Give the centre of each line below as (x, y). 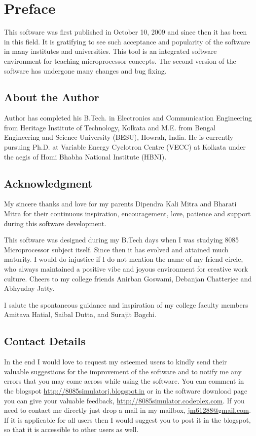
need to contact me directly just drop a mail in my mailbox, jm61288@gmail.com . (128, 410)
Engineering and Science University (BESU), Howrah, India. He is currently (119, 137)
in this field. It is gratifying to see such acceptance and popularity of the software (127, 41)
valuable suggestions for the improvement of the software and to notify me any (123, 371)
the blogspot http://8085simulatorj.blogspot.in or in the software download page (126, 390)
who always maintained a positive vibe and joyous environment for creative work (126, 269)
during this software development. (55, 223)
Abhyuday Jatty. (29, 288)
